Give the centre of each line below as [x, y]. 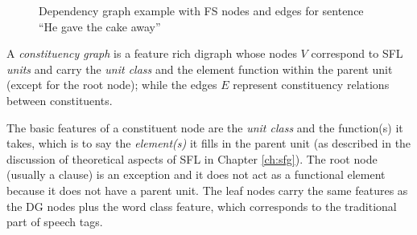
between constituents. [60, 100]
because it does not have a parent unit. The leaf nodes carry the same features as [207, 190]
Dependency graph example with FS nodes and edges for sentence [201, 10]
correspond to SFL [357, 53]
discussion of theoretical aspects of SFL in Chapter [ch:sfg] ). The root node [192, 158]
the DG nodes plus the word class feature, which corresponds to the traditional [202, 206]
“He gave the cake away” [100, 26]
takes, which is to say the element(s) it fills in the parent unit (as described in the [209, 143]
